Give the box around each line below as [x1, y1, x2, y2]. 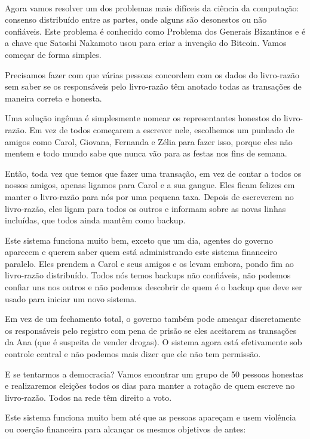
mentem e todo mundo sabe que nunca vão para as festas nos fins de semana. [5, 147, 287, 159]
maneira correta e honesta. [5, 91, 102, 104]
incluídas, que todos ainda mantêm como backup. [5, 214, 186, 226]
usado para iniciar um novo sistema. [5, 292, 137, 305]
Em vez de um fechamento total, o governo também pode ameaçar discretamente [5, 312, 301, 325]
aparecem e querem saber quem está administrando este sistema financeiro [5, 245, 277, 258]
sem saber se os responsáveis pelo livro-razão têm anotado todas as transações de [5, 80, 302, 93]
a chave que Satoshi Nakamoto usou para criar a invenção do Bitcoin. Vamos [5, 36, 287, 49]
